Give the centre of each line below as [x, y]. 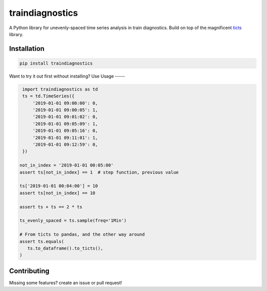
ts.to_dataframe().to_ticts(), [65, 248]
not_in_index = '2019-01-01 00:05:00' [67, 165]
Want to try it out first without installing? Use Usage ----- [67, 76]
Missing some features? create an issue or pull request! [66, 283]
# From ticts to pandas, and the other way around [82, 234]
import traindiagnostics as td [60, 89]
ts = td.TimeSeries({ [48, 96]
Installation [27, 49]
